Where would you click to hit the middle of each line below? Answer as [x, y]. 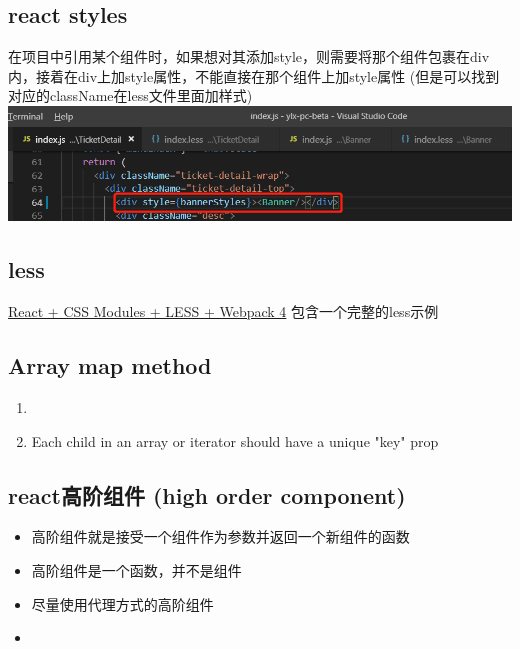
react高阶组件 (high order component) [207, 494]
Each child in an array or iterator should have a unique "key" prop [235, 440]
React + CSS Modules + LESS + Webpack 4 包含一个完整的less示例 [223, 311]
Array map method [110, 365]
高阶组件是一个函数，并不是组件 [136, 569]
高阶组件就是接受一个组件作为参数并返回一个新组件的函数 [220, 536]
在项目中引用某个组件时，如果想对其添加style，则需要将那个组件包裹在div [249, 56]
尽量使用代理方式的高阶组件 [122, 603]
